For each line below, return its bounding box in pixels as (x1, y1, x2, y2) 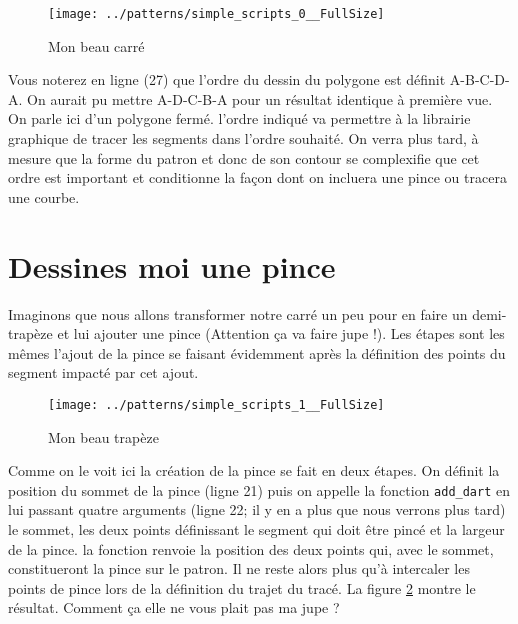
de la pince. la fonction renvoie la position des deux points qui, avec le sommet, (8, 538, 494, 559)
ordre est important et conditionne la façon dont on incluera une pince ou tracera (8, 167, 507, 188)
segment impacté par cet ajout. (8, 362, 199, 383)
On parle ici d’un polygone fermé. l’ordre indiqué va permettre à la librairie (8, 108, 471, 129)
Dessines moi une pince (8, 245, 336, 286)
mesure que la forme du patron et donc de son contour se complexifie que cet (8, 147, 480, 168)
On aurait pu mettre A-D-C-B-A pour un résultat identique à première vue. (27, 88, 493, 109)
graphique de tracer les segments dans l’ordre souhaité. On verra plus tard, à (8, 128, 479, 149)
